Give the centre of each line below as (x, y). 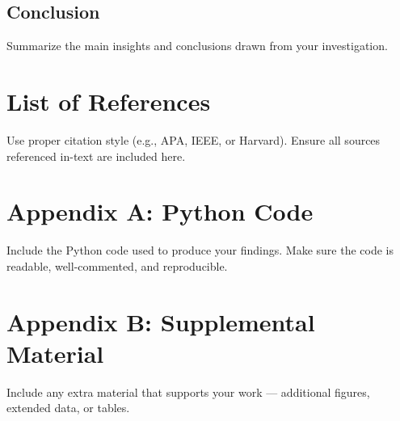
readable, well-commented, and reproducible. (117, 265)
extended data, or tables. (68, 408)
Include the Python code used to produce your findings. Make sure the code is (200, 250)
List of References (109, 101)
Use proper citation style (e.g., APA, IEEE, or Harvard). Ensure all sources (194, 139)
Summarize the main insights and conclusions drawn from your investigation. (197, 46)
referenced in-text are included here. (96, 156)
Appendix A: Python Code (160, 211)
